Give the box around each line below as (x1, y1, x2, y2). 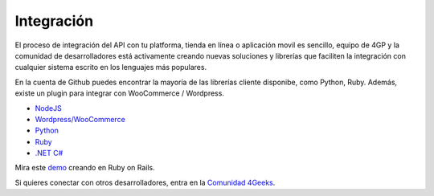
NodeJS (35, 103, 62, 112)
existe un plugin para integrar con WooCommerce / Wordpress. (14, 88, 225, 98)
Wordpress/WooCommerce (35, 114, 126, 124)
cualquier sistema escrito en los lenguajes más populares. (14, 63, 207, 72)
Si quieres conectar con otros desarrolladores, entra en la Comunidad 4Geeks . (14, 178, 276, 187)
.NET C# (35, 149, 63, 158)
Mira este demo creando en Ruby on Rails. (14, 163, 156, 173)
